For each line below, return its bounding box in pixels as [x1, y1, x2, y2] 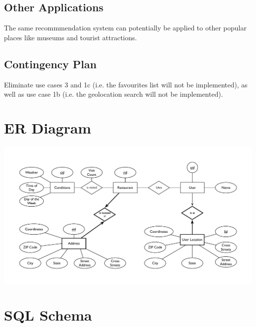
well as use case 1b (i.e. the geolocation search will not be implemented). [4, 89, 223, 99]
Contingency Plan [4, 56, 97, 71]
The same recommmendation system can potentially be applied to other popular [4, 23, 247, 33]
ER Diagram [4, 117, 92, 137]
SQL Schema [4, 304, 92, 325]
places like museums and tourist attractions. [4, 32, 137, 42]
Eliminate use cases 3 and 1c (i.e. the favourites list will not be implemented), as [4, 79, 248, 89]
